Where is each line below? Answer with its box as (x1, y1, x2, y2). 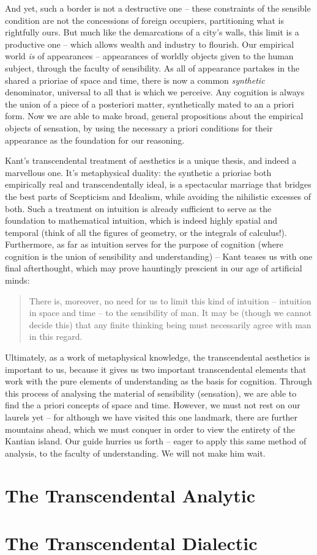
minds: (5, 274, 30, 287)
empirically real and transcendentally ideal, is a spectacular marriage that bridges (5, 178, 311, 191)
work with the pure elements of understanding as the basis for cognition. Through (5, 375, 312, 388)
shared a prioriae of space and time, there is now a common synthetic (5, 73, 265, 86)
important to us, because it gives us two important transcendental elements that (5, 362, 307, 375)
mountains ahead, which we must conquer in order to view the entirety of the (5, 422, 295, 435)
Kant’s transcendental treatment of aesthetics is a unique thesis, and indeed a (5, 154, 297, 167)
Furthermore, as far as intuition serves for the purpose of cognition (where (5, 238, 283, 251)
